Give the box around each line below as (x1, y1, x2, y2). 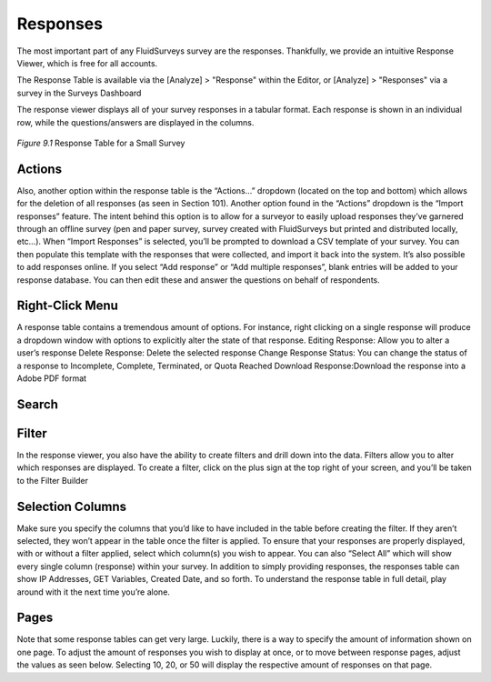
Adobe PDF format (16, 373, 86, 384)
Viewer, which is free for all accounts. (16, 57, 158, 68)
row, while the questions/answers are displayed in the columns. (16, 116, 255, 127)
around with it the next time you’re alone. (16, 587, 170, 597)
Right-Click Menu (16, 298, 118, 314)
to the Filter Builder (16, 475, 89, 486)
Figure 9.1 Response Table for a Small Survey (16, 137, 185, 148)
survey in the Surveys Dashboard (16, 87, 142, 98)
